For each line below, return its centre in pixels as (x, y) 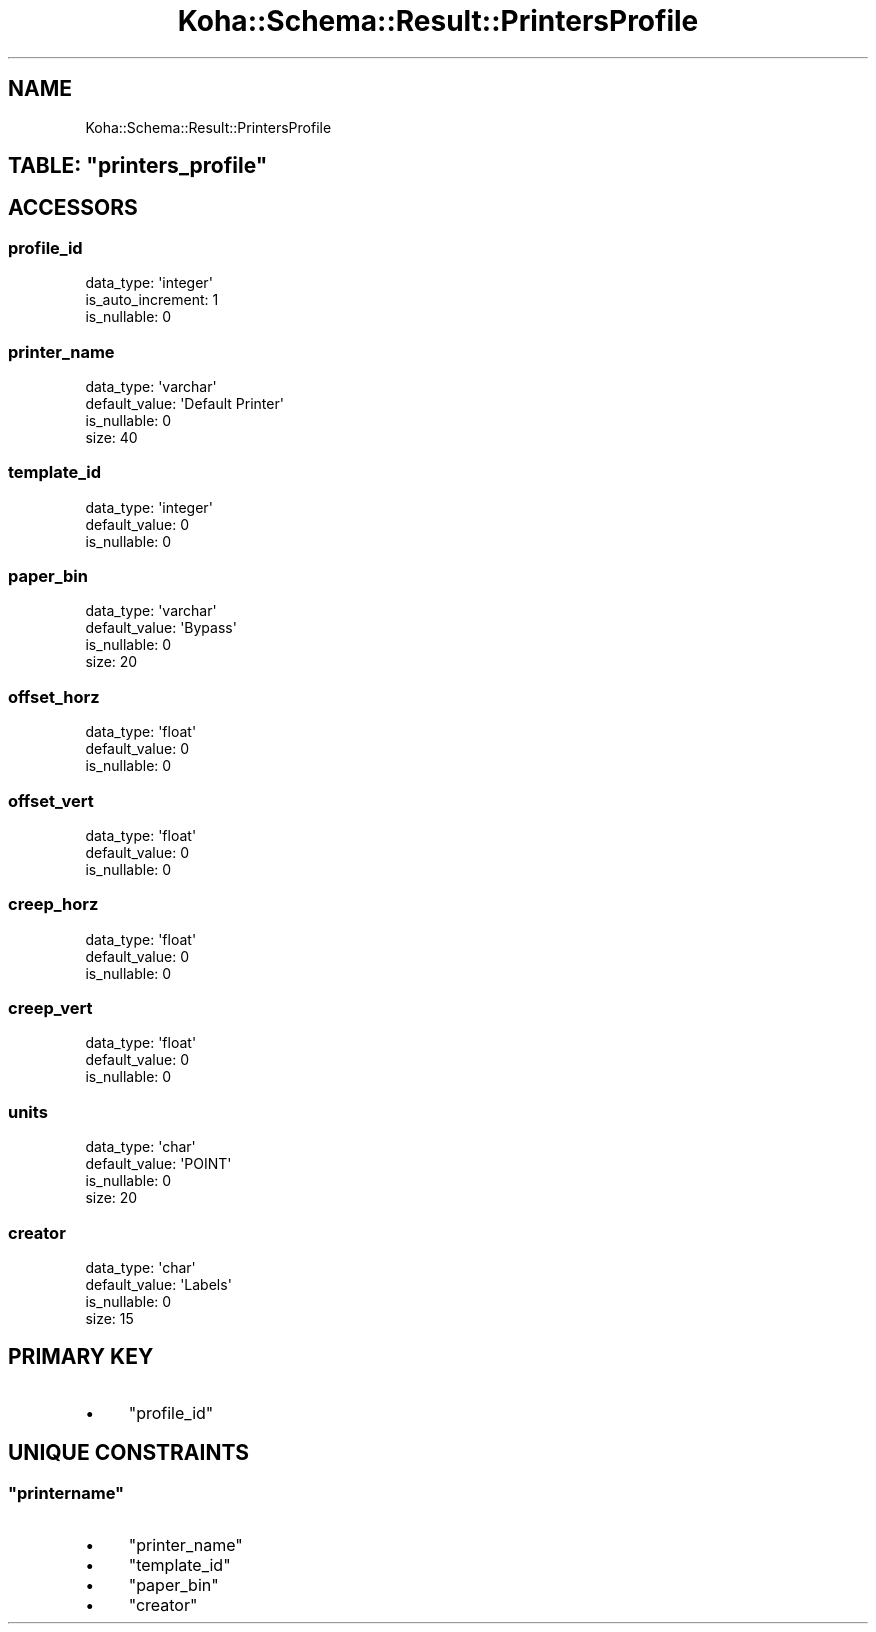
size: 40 (111, 437)
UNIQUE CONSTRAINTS (129, 1453)
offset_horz (54, 696)
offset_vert (51, 800)
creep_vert (50, 1008)
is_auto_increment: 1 (152, 300)
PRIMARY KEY (81, 1357)
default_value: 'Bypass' (161, 628)
